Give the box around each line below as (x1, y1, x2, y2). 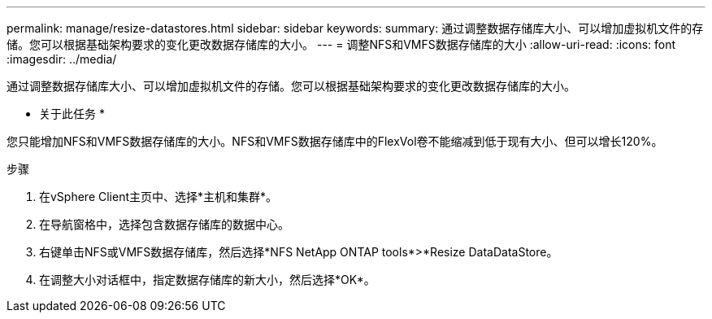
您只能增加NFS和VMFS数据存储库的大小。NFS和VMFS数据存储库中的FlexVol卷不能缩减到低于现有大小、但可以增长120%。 (7, 134, 663, 148)
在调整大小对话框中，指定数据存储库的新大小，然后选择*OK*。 (39, 273, 376, 286)
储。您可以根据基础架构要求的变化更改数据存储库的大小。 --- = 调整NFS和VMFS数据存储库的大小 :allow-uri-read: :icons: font (7, 37, 676, 51)
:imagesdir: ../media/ (7, 52, 117, 66)
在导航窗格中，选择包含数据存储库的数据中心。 (39, 217, 289, 231)
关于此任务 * (39, 107, 105, 120)
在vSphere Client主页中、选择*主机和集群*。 (39, 190, 278, 203)
